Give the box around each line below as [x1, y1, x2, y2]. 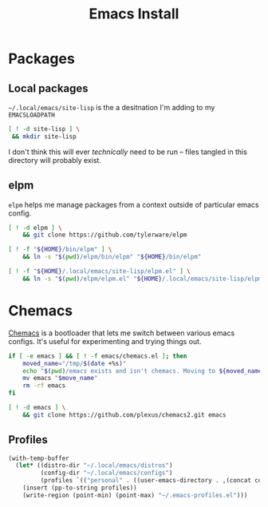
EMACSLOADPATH [8, 111, 56, 119]
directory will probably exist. [8, 155, 102, 164]
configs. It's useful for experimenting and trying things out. [8, 336, 202, 346]
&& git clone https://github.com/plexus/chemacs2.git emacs [22, 410, 227, 419]
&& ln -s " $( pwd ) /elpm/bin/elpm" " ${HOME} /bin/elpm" [22, 253, 202, 261]
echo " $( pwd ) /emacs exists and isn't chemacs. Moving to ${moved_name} [22, 366, 266, 375]
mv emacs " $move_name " [22, 374, 98, 382]
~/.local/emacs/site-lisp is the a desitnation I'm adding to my [8, 103, 215, 112]
